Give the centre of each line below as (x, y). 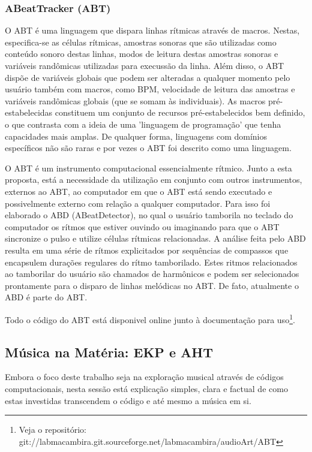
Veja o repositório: (52, 430)
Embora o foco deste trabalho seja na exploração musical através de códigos (144, 377)
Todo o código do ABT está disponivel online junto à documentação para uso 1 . (150, 318)
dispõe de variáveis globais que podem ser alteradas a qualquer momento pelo (148, 77)
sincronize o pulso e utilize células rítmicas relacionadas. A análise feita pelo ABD (155, 238)
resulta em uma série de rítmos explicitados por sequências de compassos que (147, 250)
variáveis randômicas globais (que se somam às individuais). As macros (135, 100)
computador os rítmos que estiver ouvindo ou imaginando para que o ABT (142, 226)
